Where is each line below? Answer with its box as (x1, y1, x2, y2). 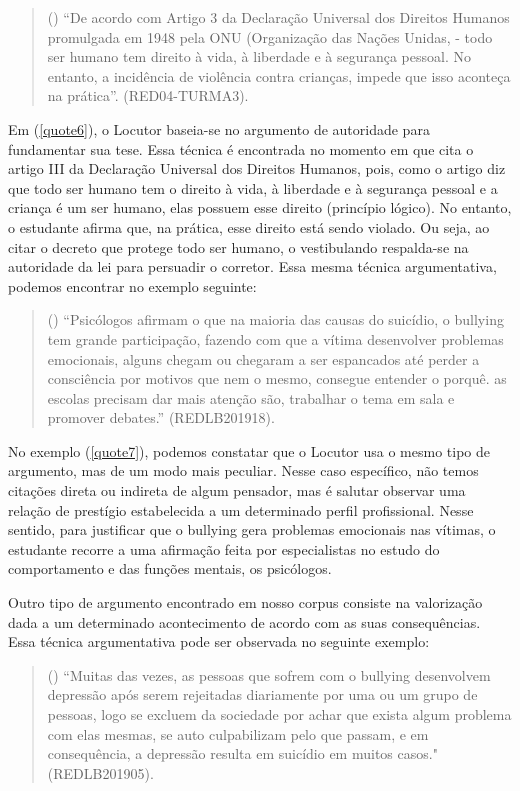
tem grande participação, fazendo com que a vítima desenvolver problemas (47, 328, 504, 349)
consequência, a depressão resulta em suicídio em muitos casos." (47, 743, 438, 764)
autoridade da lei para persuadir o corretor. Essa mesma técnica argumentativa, (8, 256, 497, 277)
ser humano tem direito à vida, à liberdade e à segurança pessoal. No (47, 46, 471, 67)
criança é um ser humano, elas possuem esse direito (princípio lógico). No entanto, (8, 197, 512, 218)
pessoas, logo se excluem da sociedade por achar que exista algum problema (47, 704, 512, 724)
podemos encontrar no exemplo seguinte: (8, 275, 257, 296)
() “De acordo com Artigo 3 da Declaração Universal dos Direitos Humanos (47, 7, 510, 27)
